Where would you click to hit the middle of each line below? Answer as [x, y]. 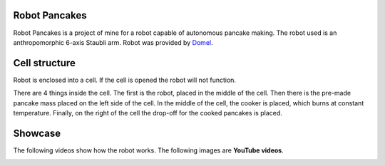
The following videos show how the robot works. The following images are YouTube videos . [149, 150]
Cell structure [45, 63]
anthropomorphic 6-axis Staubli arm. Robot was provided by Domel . [113, 42]
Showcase [37, 133]
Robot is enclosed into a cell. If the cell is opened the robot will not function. [125, 80]
